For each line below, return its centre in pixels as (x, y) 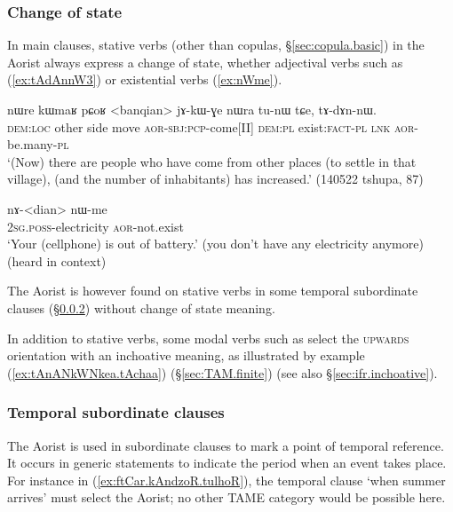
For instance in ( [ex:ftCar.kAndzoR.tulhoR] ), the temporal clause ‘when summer (226, 480)
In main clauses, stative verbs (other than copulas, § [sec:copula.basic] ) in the (216, 45)
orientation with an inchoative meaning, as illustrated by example (186, 355)
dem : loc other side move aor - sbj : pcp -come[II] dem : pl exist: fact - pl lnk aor (211, 126)
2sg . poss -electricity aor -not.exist (95, 226)
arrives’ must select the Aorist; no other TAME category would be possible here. (226, 497)
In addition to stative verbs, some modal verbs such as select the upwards (208, 338)
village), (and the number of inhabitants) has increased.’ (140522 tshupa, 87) (215, 179)
